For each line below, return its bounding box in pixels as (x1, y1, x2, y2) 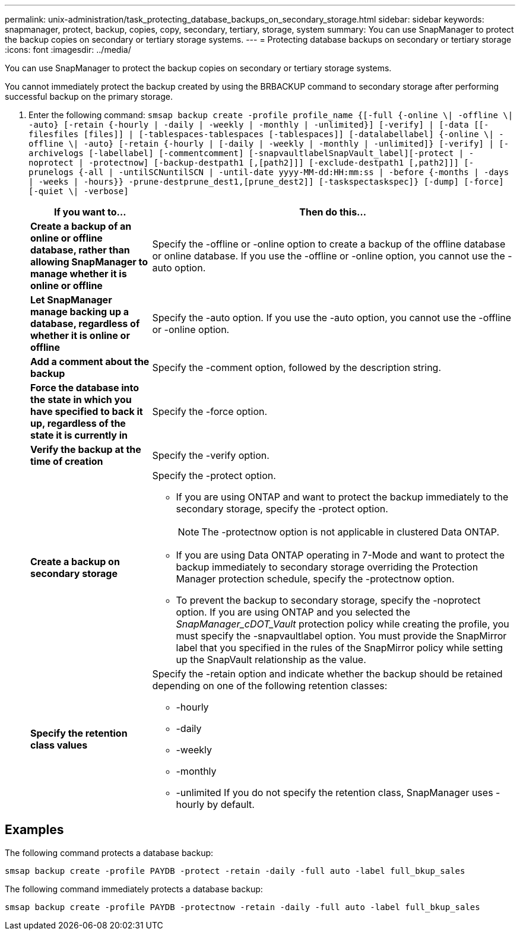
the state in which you (30, 394, 132, 405)
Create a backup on (30, 556, 120, 568)
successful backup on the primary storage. (5, 91, 173, 102)
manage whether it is (30, 268, 127, 280)
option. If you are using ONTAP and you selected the (176, 606, 411, 618)
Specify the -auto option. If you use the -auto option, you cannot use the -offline (152, 312, 512, 324)
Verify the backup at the (30, 443, 141, 455)
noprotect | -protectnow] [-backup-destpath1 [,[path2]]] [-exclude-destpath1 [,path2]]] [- (28, 158, 474, 167)
